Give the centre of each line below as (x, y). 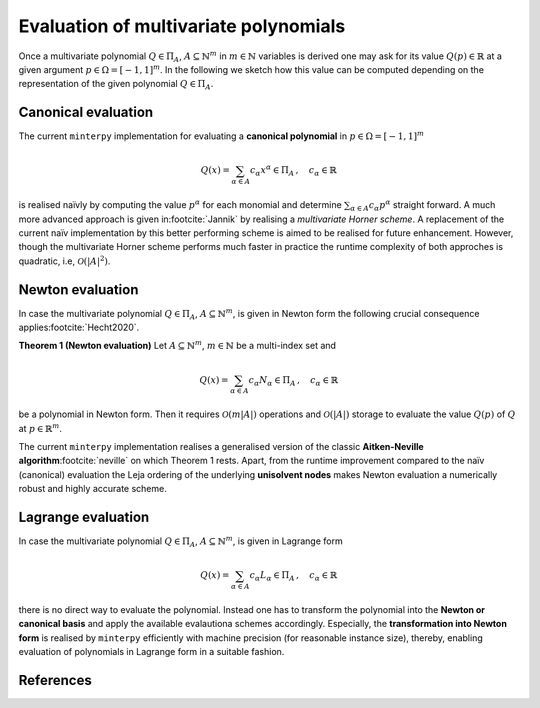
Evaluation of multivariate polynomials (182, 26)
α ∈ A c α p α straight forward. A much (423, 205)
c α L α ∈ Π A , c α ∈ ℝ (293, 577)
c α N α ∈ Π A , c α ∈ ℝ (293, 381)
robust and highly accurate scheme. (92, 489)
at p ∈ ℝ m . (40, 427)
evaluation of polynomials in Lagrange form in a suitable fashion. (151, 652)
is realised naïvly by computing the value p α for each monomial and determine (180, 204)
